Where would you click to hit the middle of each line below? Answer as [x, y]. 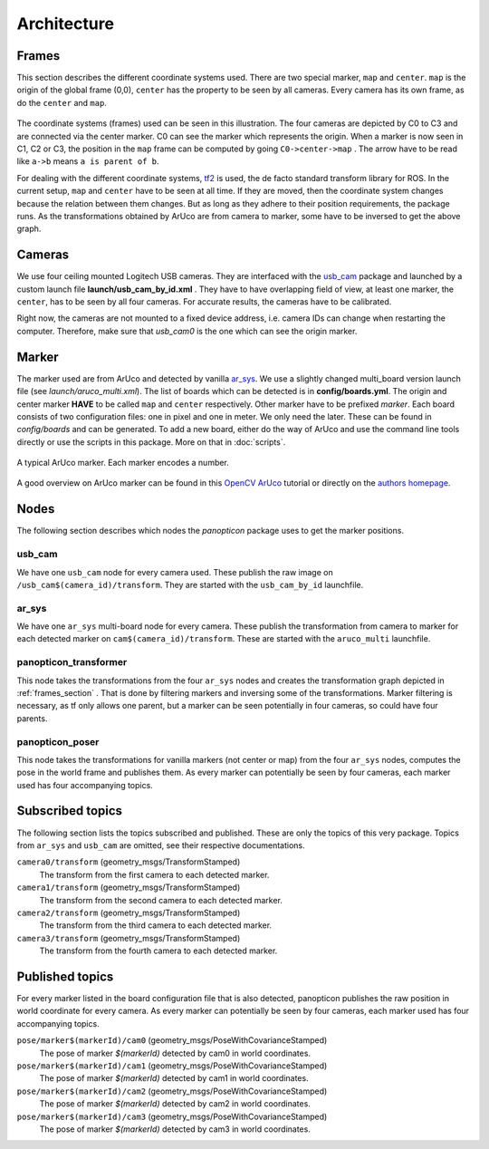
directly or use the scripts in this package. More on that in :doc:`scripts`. [151, 442]
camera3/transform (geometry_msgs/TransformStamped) [129, 938]
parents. [32, 718]
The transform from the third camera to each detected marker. [155, 925]
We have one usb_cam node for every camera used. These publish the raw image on [175, 572]
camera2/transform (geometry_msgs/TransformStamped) [129, 912]
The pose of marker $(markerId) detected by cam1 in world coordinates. [174, 1078]
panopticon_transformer [72, 662]
